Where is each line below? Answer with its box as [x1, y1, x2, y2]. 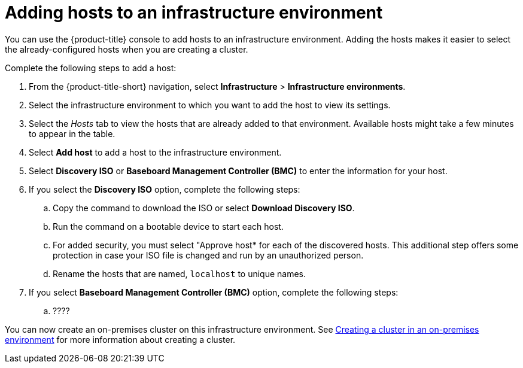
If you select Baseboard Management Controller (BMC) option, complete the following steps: [29, 287, 399, 297]
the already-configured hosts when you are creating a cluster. [5, 44, 248, 54]
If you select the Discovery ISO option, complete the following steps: [29, 184, 300, 194]
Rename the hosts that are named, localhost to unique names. [53, 268, 306, 279]
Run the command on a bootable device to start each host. [53, 221, 284, 232]
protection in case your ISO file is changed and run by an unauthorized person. [53, 250, 364, 260]
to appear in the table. [29, 128, 115, 139]
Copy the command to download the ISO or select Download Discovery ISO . [53, 202, 355, 213]
